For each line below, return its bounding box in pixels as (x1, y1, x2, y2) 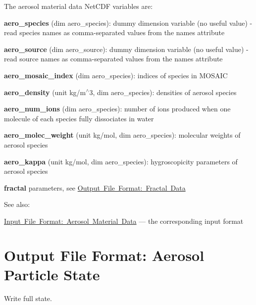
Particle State (4, 264, 100, 284)
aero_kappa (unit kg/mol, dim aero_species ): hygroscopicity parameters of (4, 156, 238, 166)
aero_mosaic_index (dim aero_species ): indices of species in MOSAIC (4, 70, 228, 80)
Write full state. (4, 293, 52, 303)
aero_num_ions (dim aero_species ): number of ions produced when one (4, 103, 231, 114)
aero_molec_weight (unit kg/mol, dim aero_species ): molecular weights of (4, 130, 241, 140)
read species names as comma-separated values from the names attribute (4, 27, 225, 38)
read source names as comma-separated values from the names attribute (4, 53, 223, 64)
